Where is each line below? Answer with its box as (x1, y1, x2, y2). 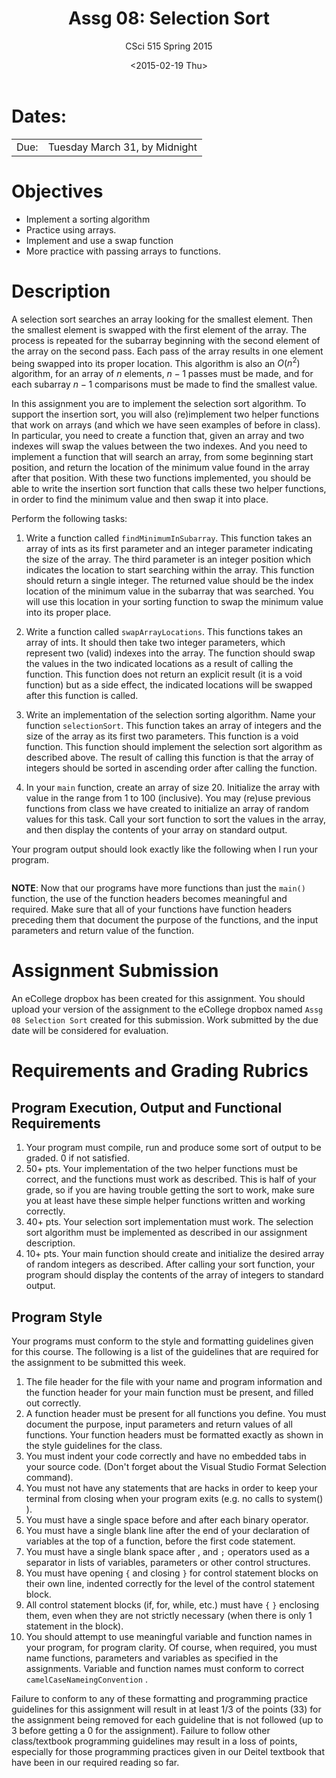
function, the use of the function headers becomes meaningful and (11, 893, 288, 905)
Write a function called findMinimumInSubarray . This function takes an (25, 532, 313, 544)
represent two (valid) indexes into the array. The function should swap (25, 647, 316, 659)
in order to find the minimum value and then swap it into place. (11, 493, 269, 506)
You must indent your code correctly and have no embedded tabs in (25, 1450, 307, 1462)
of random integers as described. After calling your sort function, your (25, 1258, 316, 1271)
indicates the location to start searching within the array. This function (25, 564, 315, 576)
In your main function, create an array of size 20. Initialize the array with (25, 782, 321, 794)
